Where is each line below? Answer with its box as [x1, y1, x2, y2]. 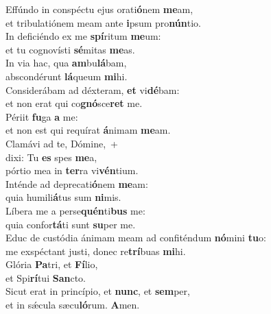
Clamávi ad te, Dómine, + [5, 136, 118, 150]
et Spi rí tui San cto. [5, 270, 86, 285]
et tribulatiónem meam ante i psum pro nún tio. [5, 15, 201, 29]
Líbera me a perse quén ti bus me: [5, 203, 145, 217]
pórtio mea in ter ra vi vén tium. [5, 163, 139, 178]
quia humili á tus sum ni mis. [5, 190, 121, 204]
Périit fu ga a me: [5, 109, 78, 123]
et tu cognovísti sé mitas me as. [5, 42, 135, 56]
